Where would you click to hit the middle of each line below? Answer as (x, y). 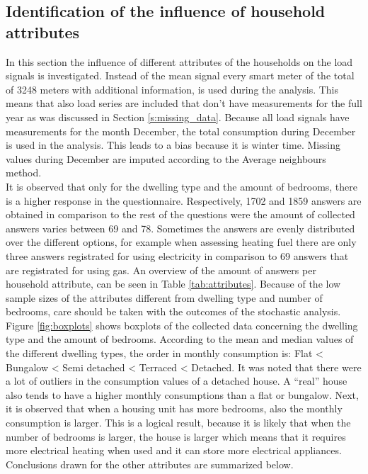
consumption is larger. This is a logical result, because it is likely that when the (178, 423)
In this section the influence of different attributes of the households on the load (179, 61)
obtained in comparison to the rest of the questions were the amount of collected (180, 214)
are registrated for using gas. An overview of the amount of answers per (161, 270)
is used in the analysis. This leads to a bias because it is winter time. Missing (173, 145)
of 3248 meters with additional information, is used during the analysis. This (172, 89)
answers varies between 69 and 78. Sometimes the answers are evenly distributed (180, 228)
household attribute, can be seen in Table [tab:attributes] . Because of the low (173, 284)
